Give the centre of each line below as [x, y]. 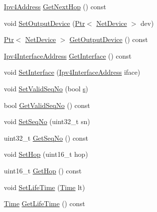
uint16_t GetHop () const [43, 170]
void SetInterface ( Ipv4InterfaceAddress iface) [72, 72]
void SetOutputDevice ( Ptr [45, 23]
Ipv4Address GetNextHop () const [55, 6]
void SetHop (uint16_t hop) [46, 154]
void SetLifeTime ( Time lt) [45, 187]
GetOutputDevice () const [109, 39]
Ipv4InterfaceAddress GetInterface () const [68, 55]
